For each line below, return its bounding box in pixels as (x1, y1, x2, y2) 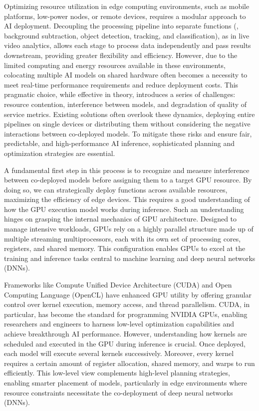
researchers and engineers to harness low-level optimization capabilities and (4, 318, 235, 329)
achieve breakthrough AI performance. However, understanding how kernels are (4, 328, 247, 338)
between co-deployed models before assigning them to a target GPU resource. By (4, 174, 252, 185)
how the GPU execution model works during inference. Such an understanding (4, 203, 244, 214)
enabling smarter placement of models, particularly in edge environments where (4, 377, 247, 387)
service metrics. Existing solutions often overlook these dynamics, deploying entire (4, 108, 255, 119)
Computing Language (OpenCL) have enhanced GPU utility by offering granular (4, 289, 252, 299)
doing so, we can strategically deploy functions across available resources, (4, 184, 228, 194)
